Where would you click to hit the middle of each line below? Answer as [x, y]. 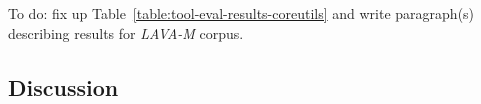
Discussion [63, 86]
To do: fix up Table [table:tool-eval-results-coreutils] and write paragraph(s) [241, 13]
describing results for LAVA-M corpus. [126, 32]
